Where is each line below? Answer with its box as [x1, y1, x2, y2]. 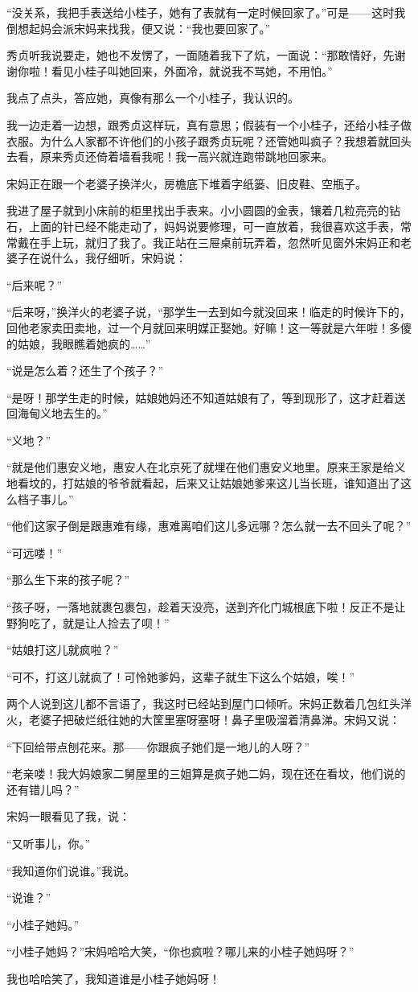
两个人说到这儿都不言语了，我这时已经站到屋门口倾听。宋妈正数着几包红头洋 [6, 695, 412, 712]
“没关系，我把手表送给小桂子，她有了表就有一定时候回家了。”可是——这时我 [6, 4, 406, 20]
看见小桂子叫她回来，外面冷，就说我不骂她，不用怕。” [51, 62, 333, 79]
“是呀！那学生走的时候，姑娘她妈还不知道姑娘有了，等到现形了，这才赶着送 [6, 389, 406, 405]
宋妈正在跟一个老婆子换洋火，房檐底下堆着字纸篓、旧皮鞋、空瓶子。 [6, 175, 367, 191]
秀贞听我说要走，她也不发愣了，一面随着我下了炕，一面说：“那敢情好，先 [6, 47, 395, 64]
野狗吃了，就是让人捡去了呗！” [6, 614, 170, 631]
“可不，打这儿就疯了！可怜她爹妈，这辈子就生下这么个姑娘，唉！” [6, 668, 355, 685]
